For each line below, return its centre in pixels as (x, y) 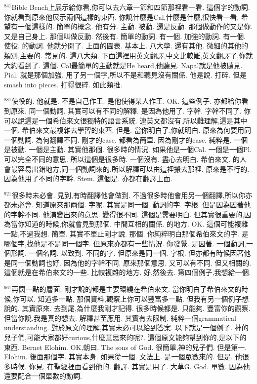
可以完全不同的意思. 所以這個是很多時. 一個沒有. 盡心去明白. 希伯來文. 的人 (125, 159)
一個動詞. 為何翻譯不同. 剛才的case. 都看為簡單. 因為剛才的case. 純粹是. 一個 (126, 139)
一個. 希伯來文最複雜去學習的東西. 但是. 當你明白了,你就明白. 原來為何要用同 (128, 130)
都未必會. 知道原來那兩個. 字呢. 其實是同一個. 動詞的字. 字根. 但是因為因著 (124, 205)
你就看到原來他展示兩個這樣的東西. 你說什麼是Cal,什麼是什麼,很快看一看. (122, 17)
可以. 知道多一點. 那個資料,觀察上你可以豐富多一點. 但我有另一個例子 (131, 298)
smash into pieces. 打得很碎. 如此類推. (63, 84)
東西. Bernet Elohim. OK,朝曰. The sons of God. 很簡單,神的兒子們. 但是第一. (126, 347)
